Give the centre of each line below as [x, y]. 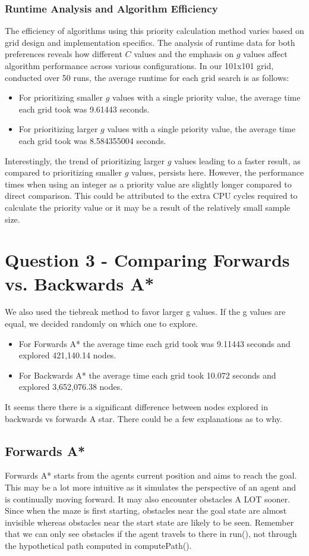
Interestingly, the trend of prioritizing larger [85, 160]
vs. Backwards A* [80, 283]
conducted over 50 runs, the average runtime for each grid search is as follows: [147, 77]
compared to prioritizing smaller [64, 172]
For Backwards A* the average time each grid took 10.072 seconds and [147, 375]
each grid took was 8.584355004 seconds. [92, 140]
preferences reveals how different [64, 54]
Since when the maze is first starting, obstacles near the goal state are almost [146, 510]
